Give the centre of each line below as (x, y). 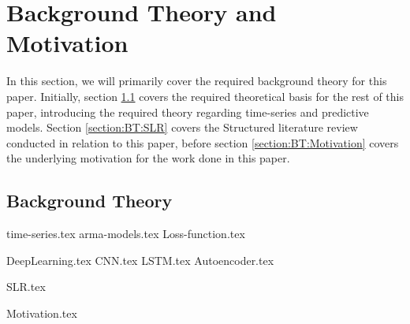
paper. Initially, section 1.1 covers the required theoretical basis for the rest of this (205, 96)
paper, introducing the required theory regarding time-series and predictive (188, 112)
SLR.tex (26, 287)
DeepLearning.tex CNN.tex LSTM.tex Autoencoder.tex (140, 260)
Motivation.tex (42, 313)
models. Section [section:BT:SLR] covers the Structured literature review (182, 127)
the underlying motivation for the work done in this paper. (148, 158)
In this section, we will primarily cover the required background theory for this (197, 81)
